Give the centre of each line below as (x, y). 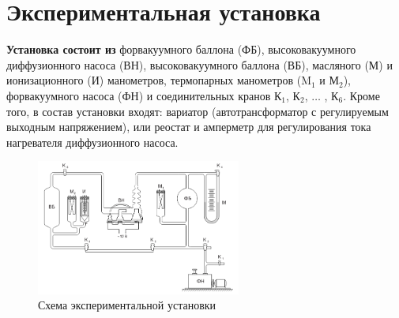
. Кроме (361, 95)
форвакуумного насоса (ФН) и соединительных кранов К (144, 95)
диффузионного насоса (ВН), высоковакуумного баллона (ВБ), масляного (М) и (199, 64)
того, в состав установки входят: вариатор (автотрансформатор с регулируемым (198, 111)
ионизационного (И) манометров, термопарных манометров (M (159, 80)
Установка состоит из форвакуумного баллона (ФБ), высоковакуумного (181, 49)
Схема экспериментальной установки (127, 305)
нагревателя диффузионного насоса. (92, 142)
